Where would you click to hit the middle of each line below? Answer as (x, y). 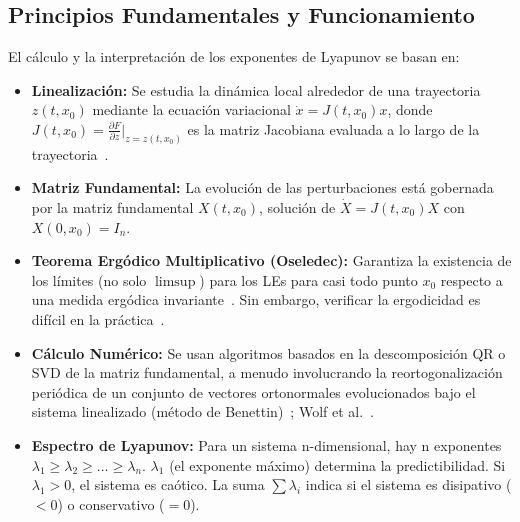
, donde (410, 109)
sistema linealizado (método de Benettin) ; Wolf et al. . (202, 411)
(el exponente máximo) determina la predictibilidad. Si (337, 464)
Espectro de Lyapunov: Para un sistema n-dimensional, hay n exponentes (266, 444)
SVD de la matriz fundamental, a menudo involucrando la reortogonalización (267, 372)
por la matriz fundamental (112, 207)
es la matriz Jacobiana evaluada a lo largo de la (333, 128)
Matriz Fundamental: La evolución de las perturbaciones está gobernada (262, 187)
